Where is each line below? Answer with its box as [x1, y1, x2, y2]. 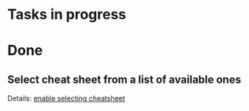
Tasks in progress [7, 6, 127, 24]
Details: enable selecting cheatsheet [7, 94, 125, 103]
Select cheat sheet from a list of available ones [7, 72, 242, 86]
